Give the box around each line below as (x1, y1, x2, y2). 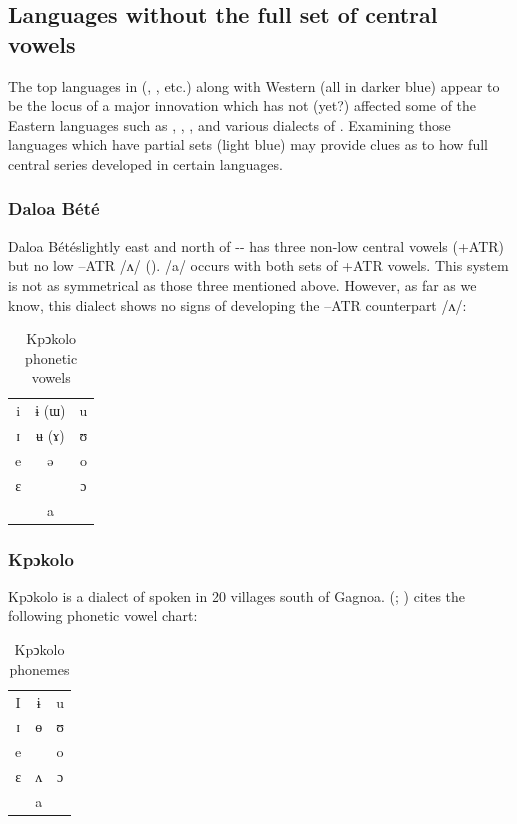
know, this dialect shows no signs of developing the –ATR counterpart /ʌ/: (8, 294, 467, 315)
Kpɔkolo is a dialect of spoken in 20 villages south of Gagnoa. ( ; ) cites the (8, 585, 466, 606)
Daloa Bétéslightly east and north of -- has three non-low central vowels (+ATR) (8, 235, 505, 256)
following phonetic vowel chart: (8, 605, 198, 626)
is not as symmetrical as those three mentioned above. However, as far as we (8, 274, 477, 295)
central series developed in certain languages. (8, 153, 283, 174)
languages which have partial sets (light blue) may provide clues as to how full (8, 134, 488, 155)
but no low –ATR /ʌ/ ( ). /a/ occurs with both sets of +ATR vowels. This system (8, 255, 509, 276)
